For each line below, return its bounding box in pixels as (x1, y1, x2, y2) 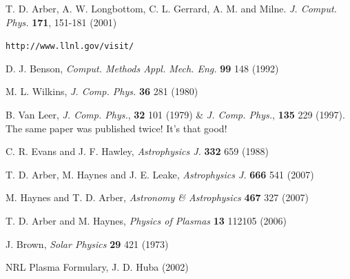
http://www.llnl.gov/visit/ (6, 41, 134, 52)
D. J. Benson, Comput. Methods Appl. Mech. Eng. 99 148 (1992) (6, 61, 279, 75)
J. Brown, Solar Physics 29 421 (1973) (6, 236, 169, 251)
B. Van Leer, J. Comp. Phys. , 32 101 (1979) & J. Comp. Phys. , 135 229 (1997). (6, 107, 345, 122)
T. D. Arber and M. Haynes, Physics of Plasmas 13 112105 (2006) (6, 214, 287, 227)
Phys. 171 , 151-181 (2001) (6, 14, 117, 29)
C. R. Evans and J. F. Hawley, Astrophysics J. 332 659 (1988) (6, 144, 269, 158)
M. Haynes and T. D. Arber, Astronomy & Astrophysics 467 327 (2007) (6, 190, 309, 205)
